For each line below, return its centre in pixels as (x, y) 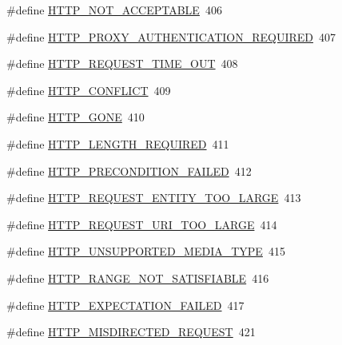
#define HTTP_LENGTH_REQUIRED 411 (118, 143)
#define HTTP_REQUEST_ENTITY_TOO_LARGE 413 (154, 198)
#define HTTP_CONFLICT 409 (89, 90)
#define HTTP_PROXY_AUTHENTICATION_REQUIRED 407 (171, 36)
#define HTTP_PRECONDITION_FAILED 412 (129, 171)
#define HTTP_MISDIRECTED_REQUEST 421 (131, 332)
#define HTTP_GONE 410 (76, 117)
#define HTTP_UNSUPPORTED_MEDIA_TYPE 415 (146, 251)
